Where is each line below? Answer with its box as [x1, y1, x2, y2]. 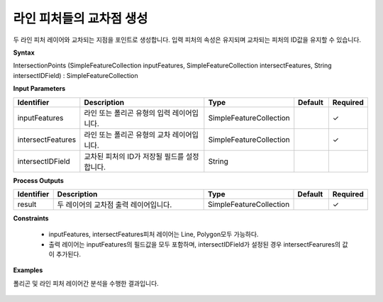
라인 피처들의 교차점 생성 [13, 11, 148, 26]
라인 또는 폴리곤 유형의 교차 [84, 130, 171, 140]
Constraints [13, 213, 49, 223]
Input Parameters [13, 84, 66, 93]
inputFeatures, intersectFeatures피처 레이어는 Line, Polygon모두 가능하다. [48, 230, 259, 239]
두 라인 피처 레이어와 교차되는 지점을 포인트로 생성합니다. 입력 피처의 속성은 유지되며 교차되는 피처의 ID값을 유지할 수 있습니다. [13, 35, 362, 44]
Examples [13, 266, 43, 274]
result [17, 199, 37, 209]
